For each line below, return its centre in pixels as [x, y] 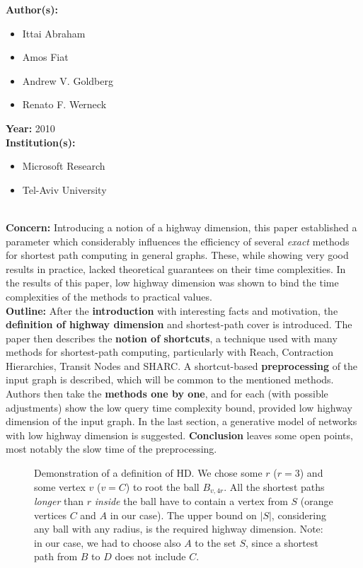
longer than [59, 501]
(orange [317, 501]
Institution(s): [41, 142]
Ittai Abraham [54, 33]
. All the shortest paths [274, 486]
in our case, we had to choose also [108, 542]
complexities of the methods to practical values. [109, 296]
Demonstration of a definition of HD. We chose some [148, 473]
